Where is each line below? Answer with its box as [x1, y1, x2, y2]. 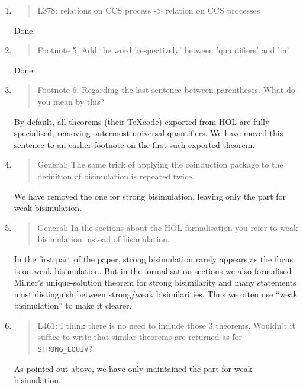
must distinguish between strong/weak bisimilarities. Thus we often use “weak [14, 287, 298, 300]
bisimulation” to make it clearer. [14, 299, 132, 312]
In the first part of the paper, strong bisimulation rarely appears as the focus [14, 252, 294, 265]
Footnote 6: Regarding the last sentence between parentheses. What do [37, 84, 295, 96]
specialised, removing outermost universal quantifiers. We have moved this [14, 127, 283, 139]
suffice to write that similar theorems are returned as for [37, 331, 243, 343]
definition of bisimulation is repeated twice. [37, 169, 195, 182]
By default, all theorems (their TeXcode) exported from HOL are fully [14, 115, 270, 127]
